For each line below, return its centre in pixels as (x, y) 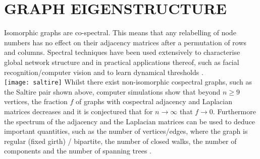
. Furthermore (234, 111)
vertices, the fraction (36, 101)
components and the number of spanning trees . (78, 151)
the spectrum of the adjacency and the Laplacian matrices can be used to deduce (130, 121)
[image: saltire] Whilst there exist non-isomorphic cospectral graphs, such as (128, 82)
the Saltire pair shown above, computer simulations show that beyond (112, 91)
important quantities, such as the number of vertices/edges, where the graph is (126, 131)
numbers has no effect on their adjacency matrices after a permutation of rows (125, 42)
